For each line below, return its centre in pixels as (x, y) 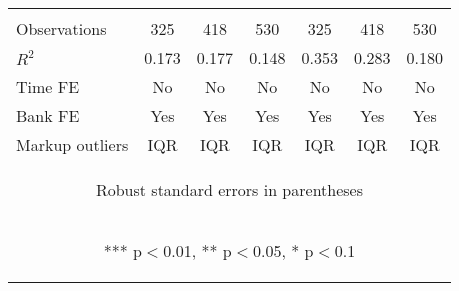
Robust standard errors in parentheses (229, 189)
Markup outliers (72, 144)
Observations (61, 28)
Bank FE (48, 115)
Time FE (48, 86)
